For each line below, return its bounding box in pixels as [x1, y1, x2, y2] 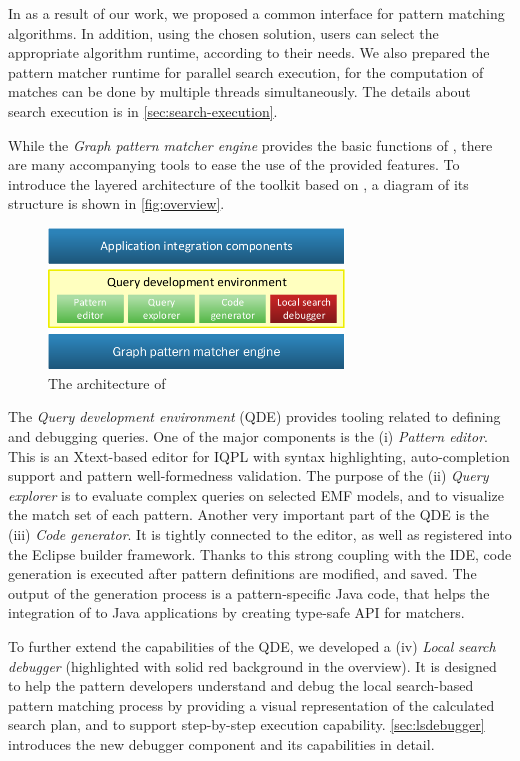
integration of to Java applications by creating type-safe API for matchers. [8, 602, 465, 623]
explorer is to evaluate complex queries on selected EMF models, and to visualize [8, 484, 504, 505]
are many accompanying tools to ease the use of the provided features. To [8, 154, 460, 175]
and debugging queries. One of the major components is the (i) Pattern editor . [8, 426, 488, 447]
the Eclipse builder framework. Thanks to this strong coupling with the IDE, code [8, 543, 512, 564]
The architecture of [48, 372, 166, 393]
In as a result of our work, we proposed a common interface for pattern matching [8, 3, 505, 23]
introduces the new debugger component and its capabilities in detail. [8, 733, 435, 754]
